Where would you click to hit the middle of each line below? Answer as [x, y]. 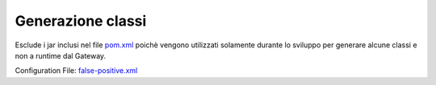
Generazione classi [81, 21]
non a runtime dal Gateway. [61, 55]
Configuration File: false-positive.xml [76, 71]
